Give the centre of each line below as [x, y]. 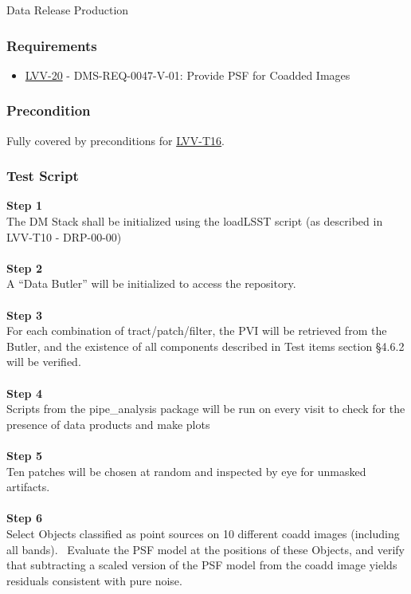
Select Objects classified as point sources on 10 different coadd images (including [203, 533]
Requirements [52, 45]
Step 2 [24, 267]
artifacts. [28, 487]
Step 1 [24, 205]
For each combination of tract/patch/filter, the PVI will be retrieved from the [197, 330]
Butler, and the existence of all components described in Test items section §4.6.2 [205, 346]
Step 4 [24, 393]
